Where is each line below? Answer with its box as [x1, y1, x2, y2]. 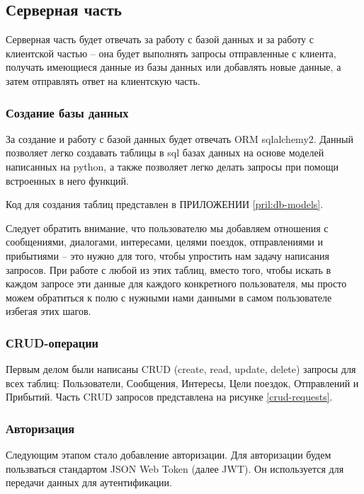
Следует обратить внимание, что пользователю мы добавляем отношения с [6, 220, 329, 235]
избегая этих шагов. [6, 304, 91, 318]
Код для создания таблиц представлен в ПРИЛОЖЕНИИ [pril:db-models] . [6, 197, 324, 212]
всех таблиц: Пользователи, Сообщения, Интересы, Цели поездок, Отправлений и [6, 375, 359, 390]
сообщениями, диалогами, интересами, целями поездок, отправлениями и [6, 234, 323, 249]
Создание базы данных [6, 103, 129, 121]
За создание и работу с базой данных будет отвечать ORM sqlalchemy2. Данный [6, 131, 353, 146]
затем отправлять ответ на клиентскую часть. [6, 73, 200, 88]
